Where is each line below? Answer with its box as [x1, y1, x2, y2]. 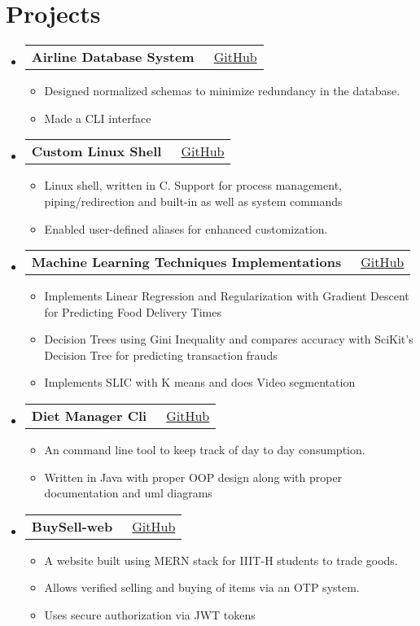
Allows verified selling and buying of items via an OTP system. [44, 579, 360, 596]
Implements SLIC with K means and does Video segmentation [44, 374, 356, 391]
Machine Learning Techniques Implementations [31, 252, 342, 272]
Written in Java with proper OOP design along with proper [44, 468, 343, 485]
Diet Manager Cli [31, 406, 147, 426]
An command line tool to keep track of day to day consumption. [44, 441, 365, 458]
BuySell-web [31, 516, 113, 536]
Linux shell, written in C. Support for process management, [44, 177, 342, 194]
